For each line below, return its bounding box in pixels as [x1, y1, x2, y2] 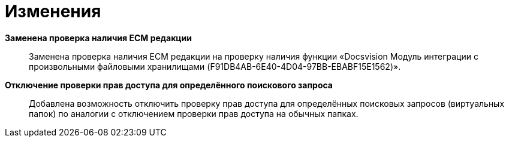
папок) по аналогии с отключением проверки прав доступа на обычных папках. [29, 108, 359, 119]
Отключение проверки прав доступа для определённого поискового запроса [5, 79, 333, 90]
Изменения [5, 1, 101, 21]
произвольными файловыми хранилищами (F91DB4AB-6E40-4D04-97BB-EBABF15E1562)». [29, 61, 401, 72]
